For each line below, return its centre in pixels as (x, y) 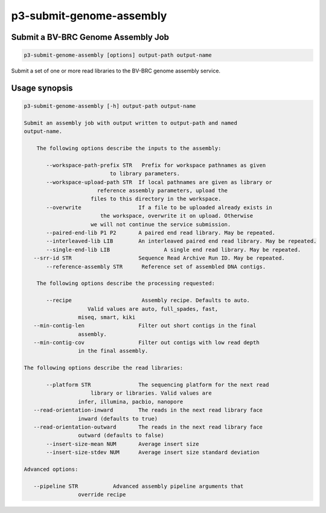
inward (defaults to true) (118, 419)
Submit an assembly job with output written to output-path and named (131, 123)
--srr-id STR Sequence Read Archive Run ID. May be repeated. (159, 258)
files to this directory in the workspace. (156, 199)
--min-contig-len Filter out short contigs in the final (145, 326)
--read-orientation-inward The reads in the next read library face (148, 410)
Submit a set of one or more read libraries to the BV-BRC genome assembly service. (116, 71)
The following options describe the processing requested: (126, 283)
